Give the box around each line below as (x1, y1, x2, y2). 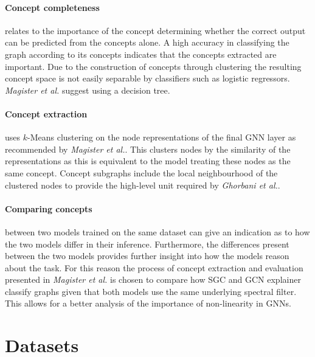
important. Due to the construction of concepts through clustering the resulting (5, 60, 302, 72)
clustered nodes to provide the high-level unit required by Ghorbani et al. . (5, 178, 280, 191)
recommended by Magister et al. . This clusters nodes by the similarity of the (5, 142, 291, 155)
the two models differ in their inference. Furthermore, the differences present (5, 237, 289, 250)
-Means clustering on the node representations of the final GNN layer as (27, 131, 296, 144)
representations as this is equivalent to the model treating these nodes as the (5, 154, 291, 167)
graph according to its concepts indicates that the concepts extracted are (5, 47, 277, 60)
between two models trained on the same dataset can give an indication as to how (5, 225, 310, 238)
